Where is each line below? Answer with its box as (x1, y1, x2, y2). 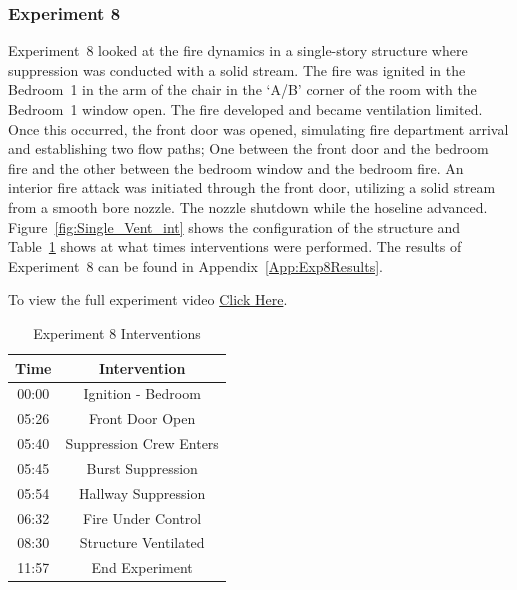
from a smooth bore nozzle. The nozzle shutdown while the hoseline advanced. (8, 196, 488, 217)
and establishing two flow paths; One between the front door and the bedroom (8, 138, 489, 159)
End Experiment (91, 557, 193, 578)
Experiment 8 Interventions (33, 322, 201, 343)
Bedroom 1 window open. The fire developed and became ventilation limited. (8, 99, 483, 119)
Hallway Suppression (79, 482, 206, 503)
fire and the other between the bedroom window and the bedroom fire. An (8, 157, 464, 178)
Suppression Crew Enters (65, 433, 219, 454)
